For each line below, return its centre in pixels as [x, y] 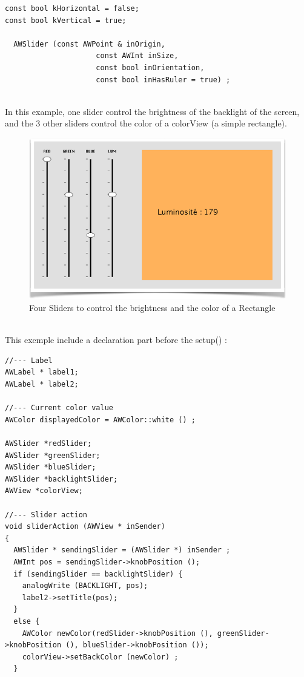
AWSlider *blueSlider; [51, 467]
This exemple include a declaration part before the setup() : [116, 340]
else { [27, 621]
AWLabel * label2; [42, 384]
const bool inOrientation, [150, 67]
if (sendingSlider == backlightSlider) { [98, 574]
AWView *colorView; [44, 491]
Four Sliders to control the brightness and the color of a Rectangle [152, 308]
